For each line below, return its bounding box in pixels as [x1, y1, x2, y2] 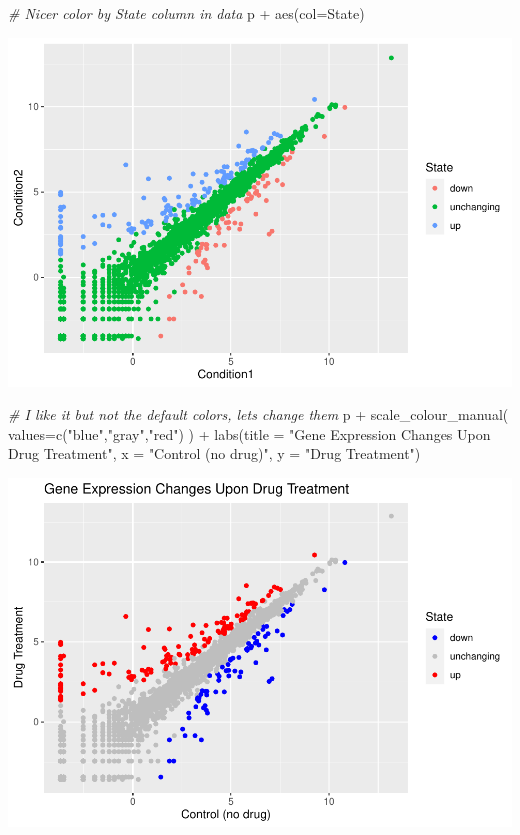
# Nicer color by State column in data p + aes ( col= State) [8, 3, 365, 23]
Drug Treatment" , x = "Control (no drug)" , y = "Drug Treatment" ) [8, 443, 421, 464]
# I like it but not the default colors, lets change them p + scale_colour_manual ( [8, 404, 509, 425]
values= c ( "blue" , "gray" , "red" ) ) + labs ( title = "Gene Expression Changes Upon [8, 423, 491, 444]
